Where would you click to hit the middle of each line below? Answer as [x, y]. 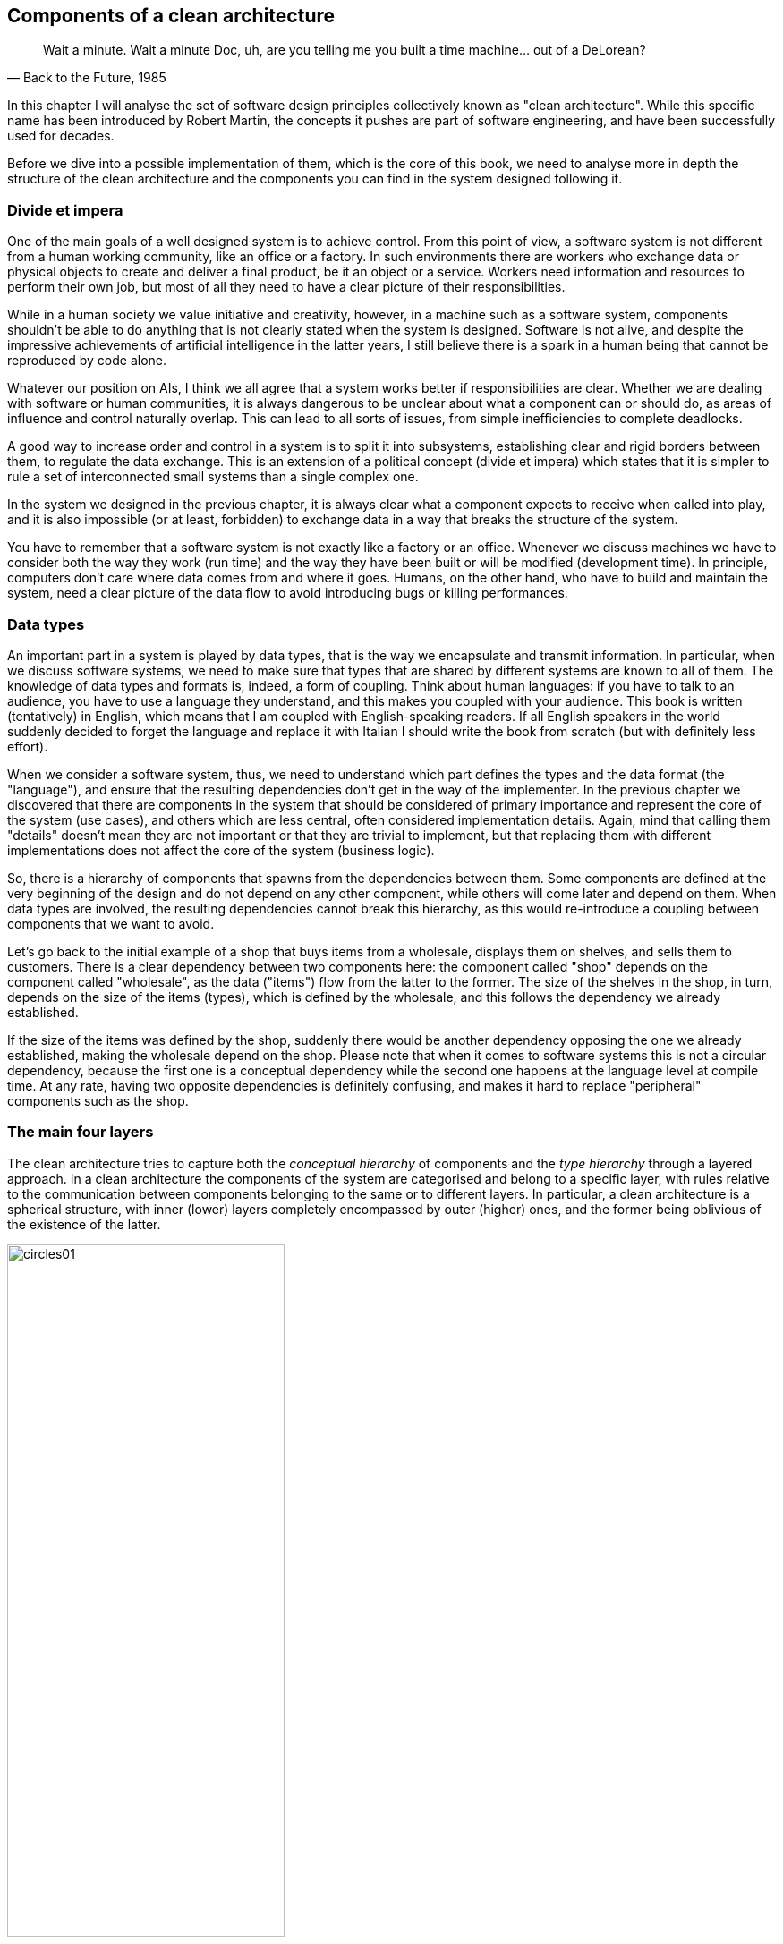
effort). [28, 746]
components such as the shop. [98, 1100]
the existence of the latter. [84, 1224]
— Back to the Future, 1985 [87, 78]
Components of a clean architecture [171, 16]
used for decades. [61, 136]
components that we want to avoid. [111, 923]
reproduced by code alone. [87, 361]
